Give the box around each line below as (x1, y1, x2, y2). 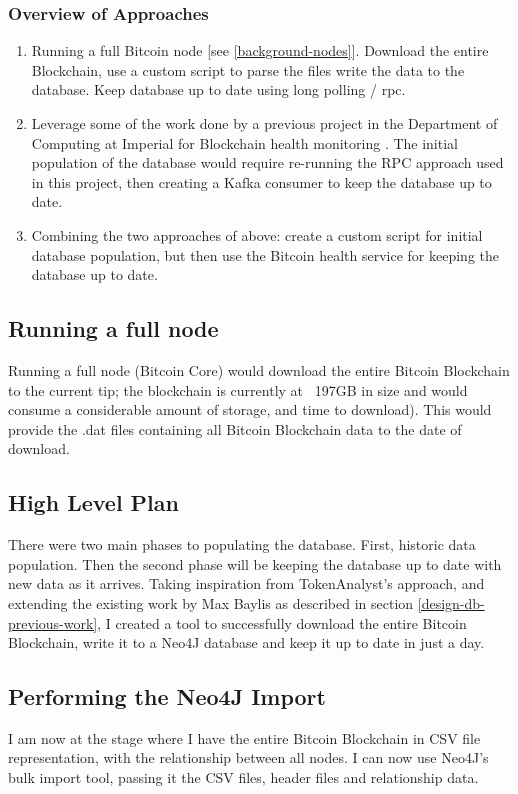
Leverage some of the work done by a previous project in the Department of (31, 113, 498, 133)
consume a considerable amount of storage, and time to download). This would (8, 399, 492, 420)
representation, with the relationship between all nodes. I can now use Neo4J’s (8, 747, 489, 768)
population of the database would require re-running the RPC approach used (31, 152, 504, 173)
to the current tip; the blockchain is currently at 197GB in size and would (8, 379, 468, 400)
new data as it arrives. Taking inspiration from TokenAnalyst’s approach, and (8, 573, 485, 594)
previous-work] (8, 612, 98, 633)
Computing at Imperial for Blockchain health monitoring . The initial (31, 132, 458, 153)
